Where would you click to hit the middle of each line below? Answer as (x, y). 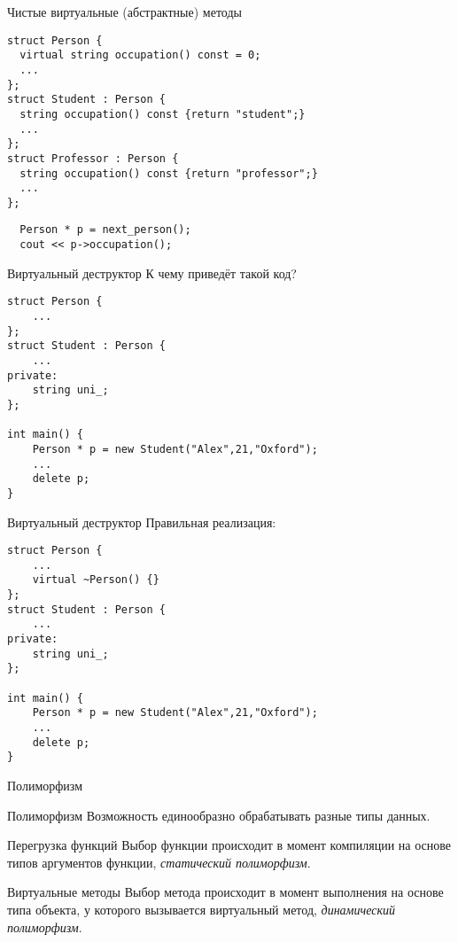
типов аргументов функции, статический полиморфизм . (159, 862)
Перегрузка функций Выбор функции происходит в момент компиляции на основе (229, 845)
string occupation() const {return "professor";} (169, 173)
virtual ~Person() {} (96, 580)
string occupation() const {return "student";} (163, 114)
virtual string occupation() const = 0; (140, 55)
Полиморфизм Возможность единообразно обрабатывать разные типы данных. (219, 815)
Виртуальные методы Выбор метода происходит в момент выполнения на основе (225, 892)
